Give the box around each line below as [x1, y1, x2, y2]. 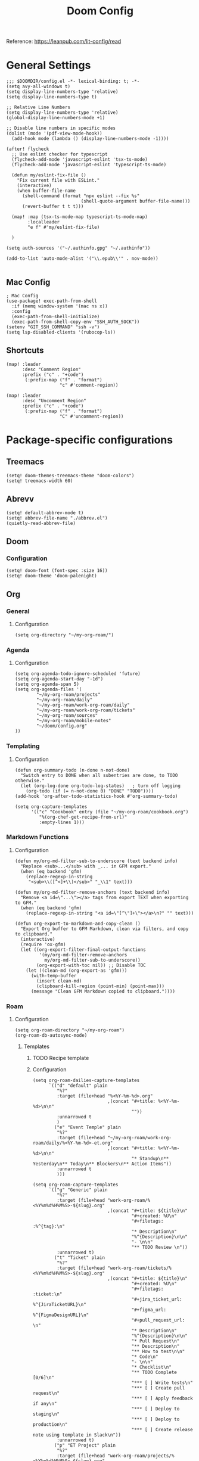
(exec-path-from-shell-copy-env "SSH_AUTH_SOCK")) [11, 319, 140, 325]
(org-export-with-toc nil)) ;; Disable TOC [36, 962, 146, 968]
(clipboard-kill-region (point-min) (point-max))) [36, 983, 165, 989]
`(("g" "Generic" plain [48, 1187, 108, 1193]
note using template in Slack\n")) [32, 1432, 121, 1438]
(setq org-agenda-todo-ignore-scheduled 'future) [14, 671, 141, 677]
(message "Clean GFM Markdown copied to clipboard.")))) [30, 988, 176, 994]
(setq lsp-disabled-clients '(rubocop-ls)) [6, 329, 116, 335]
